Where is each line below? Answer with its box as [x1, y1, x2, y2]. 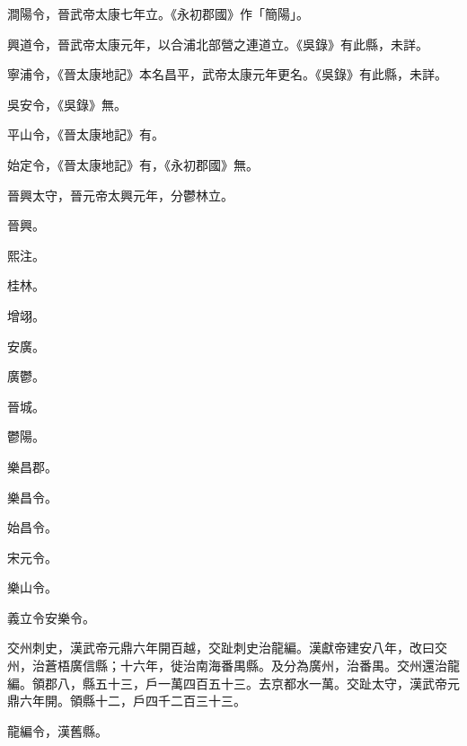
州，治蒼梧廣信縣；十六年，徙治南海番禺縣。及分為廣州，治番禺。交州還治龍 [7, 656, 460, 675]
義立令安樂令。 [7, 608, 95, 626]
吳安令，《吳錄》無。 [7, 94, 127, 113]
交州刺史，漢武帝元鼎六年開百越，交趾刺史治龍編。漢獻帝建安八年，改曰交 [7, 638, 447, 657]
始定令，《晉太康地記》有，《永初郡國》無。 [7, 155, 259, 173]
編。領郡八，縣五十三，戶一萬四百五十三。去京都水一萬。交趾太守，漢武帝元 [7, 673, 460, 692]
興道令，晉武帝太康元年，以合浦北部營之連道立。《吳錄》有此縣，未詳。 [7, 34, 428, 53]
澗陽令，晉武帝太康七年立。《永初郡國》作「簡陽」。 [7, 4, 309, 22]
